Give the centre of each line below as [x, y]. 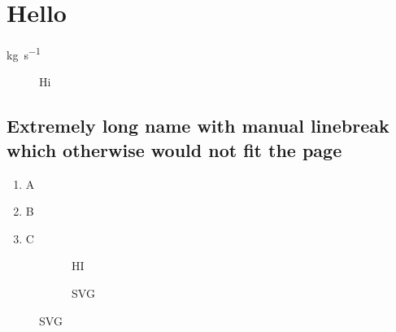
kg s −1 [24, 53]
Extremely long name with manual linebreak [198, 126]
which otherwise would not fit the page [174, 149]
